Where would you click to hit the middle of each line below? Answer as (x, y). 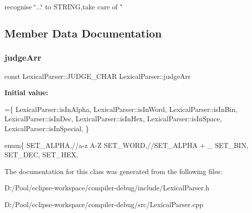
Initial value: (26, 92)
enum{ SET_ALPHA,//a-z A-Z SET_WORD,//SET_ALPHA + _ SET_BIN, (126, 145)
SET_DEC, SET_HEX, (42, 155)
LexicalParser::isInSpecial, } (47, 128)
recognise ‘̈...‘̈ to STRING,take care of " (63, 6)
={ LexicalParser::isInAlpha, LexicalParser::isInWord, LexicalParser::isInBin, (121, 109)
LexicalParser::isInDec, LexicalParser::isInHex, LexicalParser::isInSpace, (113, 119)
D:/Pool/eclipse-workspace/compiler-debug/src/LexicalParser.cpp (104, 204)
